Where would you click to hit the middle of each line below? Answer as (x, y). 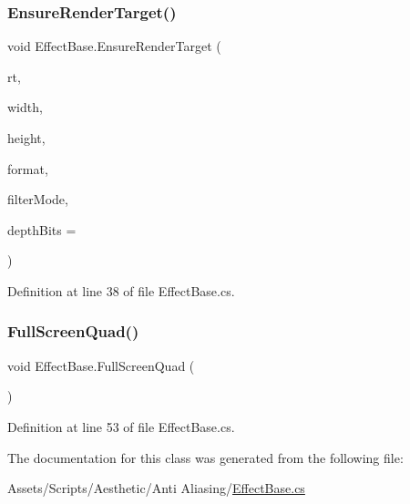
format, (28, 168)
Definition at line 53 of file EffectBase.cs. (121, 426)
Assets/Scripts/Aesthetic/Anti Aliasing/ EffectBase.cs (156, 488)
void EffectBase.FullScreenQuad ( (101, 365)
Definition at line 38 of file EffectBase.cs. (121, 290)
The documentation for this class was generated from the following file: (205, 457)
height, (26, 138)
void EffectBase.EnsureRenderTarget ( (114, 46)
